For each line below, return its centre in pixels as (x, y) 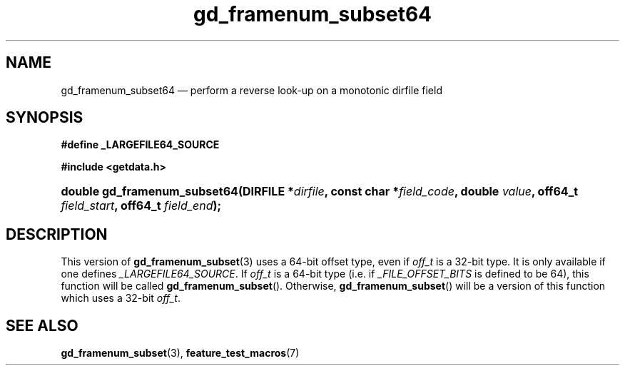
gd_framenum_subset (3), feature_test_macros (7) (180, 353)
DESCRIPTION (57, 234)
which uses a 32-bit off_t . (121, 298)
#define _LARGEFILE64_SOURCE (140, 145)
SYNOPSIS (45, 118)
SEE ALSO (42, 325)
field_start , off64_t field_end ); (141, 206)
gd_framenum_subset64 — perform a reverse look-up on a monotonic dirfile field (251, 90)
